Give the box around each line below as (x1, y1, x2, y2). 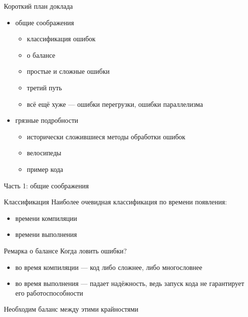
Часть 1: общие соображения (4, 180, 89, 190)
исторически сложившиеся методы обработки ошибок (27, 131, 186, 141)
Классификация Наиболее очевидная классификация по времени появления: (4, 197, 227, 207)
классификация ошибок (27, 33, 96, 44)
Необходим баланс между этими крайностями (4, 304, 139, 314)
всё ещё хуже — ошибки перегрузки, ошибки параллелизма (27, 99, 203, 109)
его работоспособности (15, 287, 83, 298)
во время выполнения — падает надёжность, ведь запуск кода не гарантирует (15, 278, 245, 288)
